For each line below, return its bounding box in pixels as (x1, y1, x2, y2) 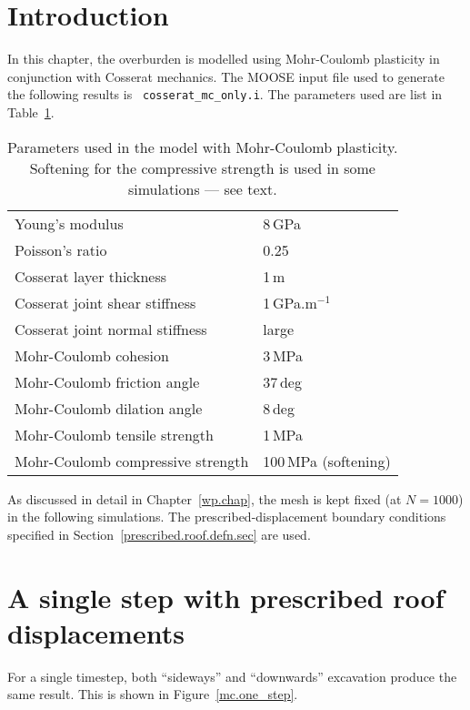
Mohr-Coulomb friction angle (15, 370, 200, 392)
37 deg (263, 370, 302, 392)
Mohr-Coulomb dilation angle (15, 397, 203, 419)
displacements (7, 614, 185, 651)
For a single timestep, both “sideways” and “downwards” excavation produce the (7, 666, 457, 685)
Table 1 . (7, 102, 55, 121)
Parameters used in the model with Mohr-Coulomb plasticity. (7, 136, 398, 157)
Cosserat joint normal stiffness (15, 318, 207, 340)
